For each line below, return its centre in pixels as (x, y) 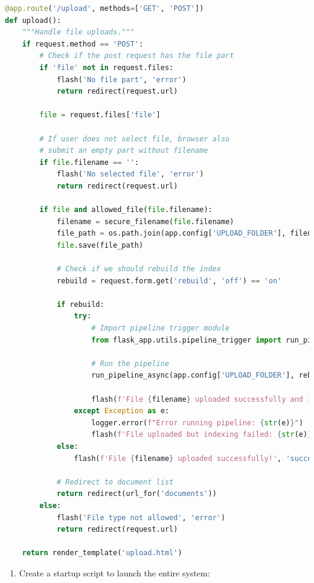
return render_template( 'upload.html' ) (102, 553)
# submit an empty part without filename (124, 151)
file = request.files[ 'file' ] (100, 115)
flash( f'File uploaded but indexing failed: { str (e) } (202, 435)
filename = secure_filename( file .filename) (145, 221)
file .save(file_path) (100, 245)
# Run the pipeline (130, 363)
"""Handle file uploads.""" (78, 32)
